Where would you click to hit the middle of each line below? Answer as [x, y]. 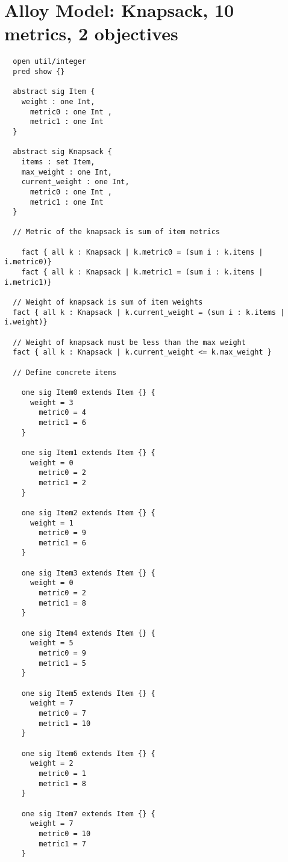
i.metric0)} [28, 262]
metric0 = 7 [63, 713]
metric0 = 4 [63, 413]
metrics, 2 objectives [91, 33]
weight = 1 [52, 523]
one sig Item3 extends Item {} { [88, 573]
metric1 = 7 [63, 844]
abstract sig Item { [54, 92]
